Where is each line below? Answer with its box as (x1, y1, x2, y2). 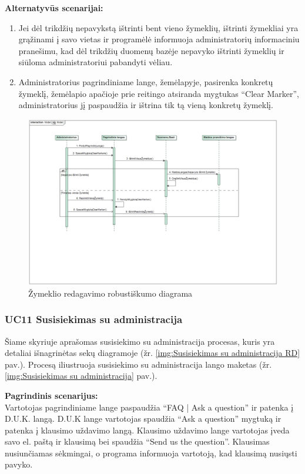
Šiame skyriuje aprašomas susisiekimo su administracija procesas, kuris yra (5, 335, 275, 347)
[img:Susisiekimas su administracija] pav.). (5, 369, 157, 382)
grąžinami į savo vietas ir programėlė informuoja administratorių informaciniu (18, 33, 300, 45)
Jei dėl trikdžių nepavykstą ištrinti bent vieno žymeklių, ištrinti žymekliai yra (18, 21, 299, 33)
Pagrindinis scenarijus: (5, 389, 98, 401)
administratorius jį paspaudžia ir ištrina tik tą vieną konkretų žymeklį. (18, 99, 273, 111)
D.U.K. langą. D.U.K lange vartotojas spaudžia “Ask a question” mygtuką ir (5, 412, 281, 425)
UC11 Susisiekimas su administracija (5, 312, 183, 327)
